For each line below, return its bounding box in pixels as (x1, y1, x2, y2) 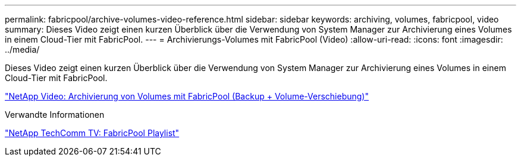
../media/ (5, 44, 40, 54)
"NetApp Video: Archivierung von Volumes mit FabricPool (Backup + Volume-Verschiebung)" (5, 91, 369, 101)
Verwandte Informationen (5, 110, 105, 120)
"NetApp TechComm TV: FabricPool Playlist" (5, 128, 180, 138)
